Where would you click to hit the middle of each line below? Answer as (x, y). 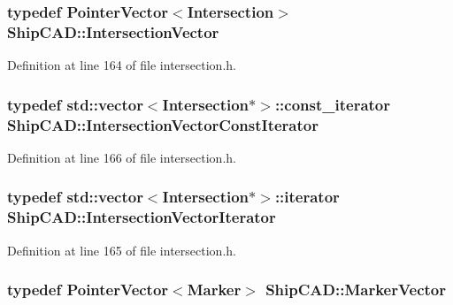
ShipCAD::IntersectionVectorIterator (142, 217)
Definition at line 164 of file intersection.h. (122, 65)
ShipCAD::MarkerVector (356, 290)
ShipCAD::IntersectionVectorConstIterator (163, 124)
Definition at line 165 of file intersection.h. (122, 250)
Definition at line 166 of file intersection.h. (122, 157)
